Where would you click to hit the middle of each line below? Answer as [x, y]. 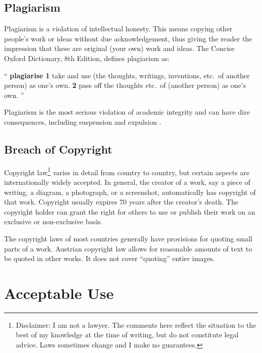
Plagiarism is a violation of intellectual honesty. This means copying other [118, 29]
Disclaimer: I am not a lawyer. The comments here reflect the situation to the [136, 324]
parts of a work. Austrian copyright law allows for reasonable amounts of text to [128, 248]
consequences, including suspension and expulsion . [83, 121]
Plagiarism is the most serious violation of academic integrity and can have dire [127, 112]
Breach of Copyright [58, 149]
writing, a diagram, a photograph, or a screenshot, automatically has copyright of [130, 192]
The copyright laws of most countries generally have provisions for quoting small [128, 238]
